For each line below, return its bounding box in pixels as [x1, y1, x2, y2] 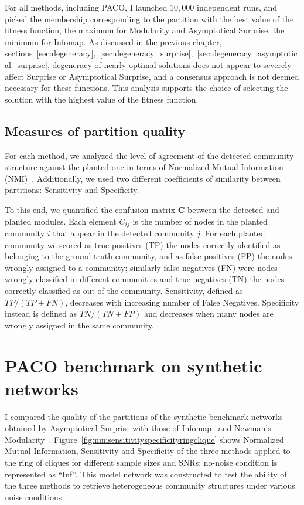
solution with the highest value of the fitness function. [5, 93, 199, 105]
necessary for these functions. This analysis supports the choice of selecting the [5, 82, 288, 94]
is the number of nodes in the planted [132, 215, 268, 227]
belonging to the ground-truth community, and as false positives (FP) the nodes [5, 250, 292, 262]
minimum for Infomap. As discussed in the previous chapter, [5, 35, 222, 48]
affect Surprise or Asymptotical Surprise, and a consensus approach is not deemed [5, 70, 299, 82]
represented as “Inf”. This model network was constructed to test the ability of [5, 467, 287, 480]
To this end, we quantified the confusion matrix [5, 203, 176, 215]
